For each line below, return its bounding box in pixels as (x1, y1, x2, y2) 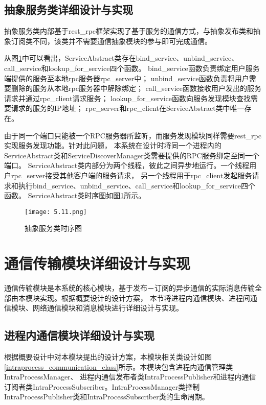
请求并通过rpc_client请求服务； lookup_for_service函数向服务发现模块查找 (4, 92, 251, 103)
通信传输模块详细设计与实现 (4, 253, 191, 274)
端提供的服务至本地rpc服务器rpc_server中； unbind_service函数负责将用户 (4, 73, 249, 83)
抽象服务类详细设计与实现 (4, 2, 133, 17)
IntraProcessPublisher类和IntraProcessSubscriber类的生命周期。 (4, 391, 209, 402)
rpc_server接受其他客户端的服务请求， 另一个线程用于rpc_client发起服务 (11, 170, 252, 180)
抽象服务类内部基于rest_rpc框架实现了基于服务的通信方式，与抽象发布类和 (4, 26, 254, 36)
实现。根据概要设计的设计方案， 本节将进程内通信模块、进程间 (39, 292, 250, 303)
